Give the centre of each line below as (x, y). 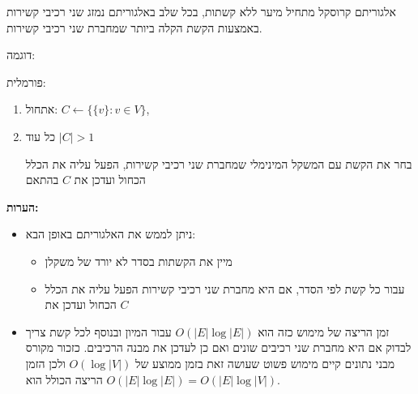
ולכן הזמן (45, 363)
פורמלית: (26, 81)
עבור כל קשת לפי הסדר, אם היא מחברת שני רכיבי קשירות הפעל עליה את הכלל (225, 288)
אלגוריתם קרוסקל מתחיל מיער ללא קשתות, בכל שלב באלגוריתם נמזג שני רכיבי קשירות (201, 11)
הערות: (23, 206)
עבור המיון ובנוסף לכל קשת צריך (98, 331)
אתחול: (42, 109)
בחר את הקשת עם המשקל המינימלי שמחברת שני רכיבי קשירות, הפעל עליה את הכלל (219, 163)
